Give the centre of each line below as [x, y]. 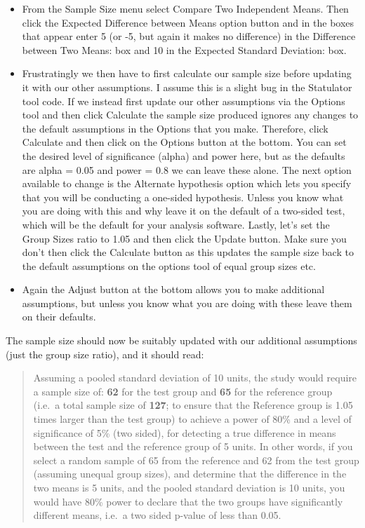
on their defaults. [59, 317]
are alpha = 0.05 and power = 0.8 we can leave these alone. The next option [187, 169]
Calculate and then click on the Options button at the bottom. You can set [184, 142]
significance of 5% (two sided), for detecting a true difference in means [185, 432]
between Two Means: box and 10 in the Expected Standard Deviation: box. [184, 49]
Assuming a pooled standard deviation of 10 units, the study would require [195, 378]
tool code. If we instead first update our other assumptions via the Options [184, 101]
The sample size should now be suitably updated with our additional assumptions [181, 340]
